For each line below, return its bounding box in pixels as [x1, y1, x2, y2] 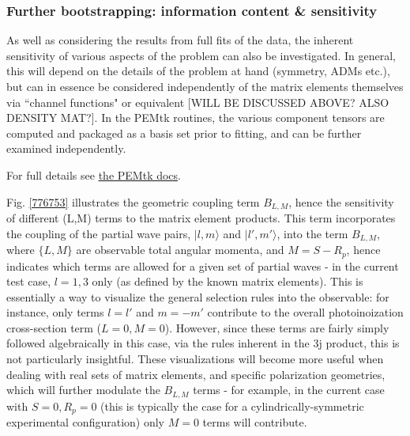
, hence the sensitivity [288, 193, 394, 210]
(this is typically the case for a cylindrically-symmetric [100, 397, 364, 414]
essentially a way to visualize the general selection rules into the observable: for [6, 288, 389, 305]
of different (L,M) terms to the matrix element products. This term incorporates [6, 210, 396, 226]
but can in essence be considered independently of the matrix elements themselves [6, 78, 404, 94]
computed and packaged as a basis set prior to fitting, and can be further [6, 124, 362, 141]
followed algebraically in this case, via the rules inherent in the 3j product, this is [6, 335, 400, 351]
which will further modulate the [6, 381, 160, 398]
